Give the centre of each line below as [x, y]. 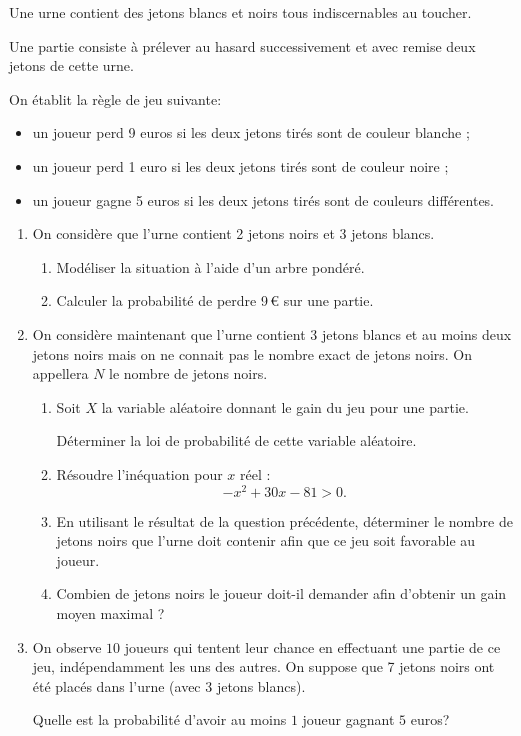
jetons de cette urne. [71, 65]
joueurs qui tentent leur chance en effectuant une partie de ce [312, 646]
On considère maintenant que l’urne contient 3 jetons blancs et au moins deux [272, 333]
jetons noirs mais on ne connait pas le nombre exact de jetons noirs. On [252, 353]
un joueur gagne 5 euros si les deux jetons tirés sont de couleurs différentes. [263, 199]
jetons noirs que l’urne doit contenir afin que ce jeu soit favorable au [266, 540]
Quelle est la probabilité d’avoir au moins [159, 719]
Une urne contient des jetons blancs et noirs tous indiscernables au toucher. [240, 12]
